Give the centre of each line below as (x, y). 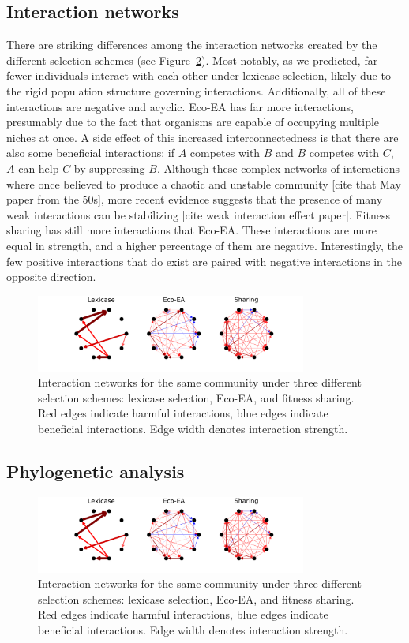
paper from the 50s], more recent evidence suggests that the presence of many (195, 199)
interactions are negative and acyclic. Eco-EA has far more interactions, (180, 106)
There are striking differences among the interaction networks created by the (192, 45)
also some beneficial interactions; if (90, 153)
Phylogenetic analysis (96, 471)
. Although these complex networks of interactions (278, 168)
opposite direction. (51, 277)
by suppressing (109, 168)
